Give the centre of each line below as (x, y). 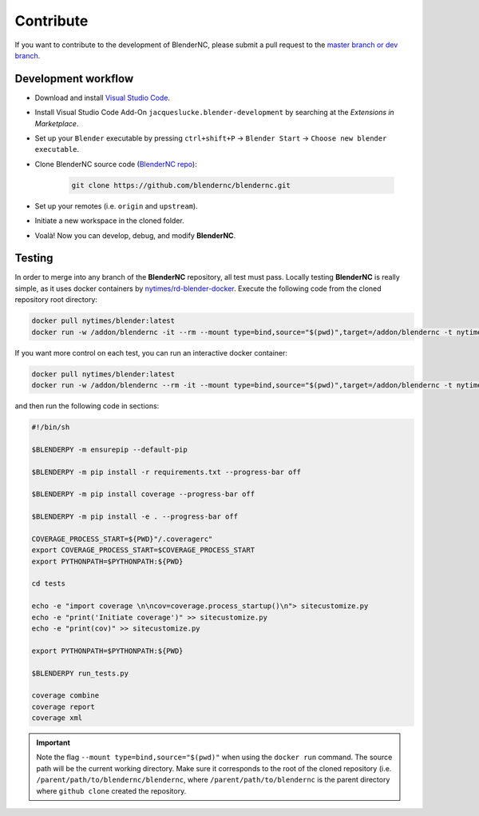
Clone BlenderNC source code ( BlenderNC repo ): (116, 164)
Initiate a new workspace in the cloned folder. (110, 221)
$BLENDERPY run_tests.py (80, 673)
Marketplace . (57, 123)
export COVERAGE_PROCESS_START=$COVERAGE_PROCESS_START (143, 550)
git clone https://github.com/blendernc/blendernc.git (181, 185)
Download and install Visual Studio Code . (103, 98)
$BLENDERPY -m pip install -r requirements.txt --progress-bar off (166, 472)
